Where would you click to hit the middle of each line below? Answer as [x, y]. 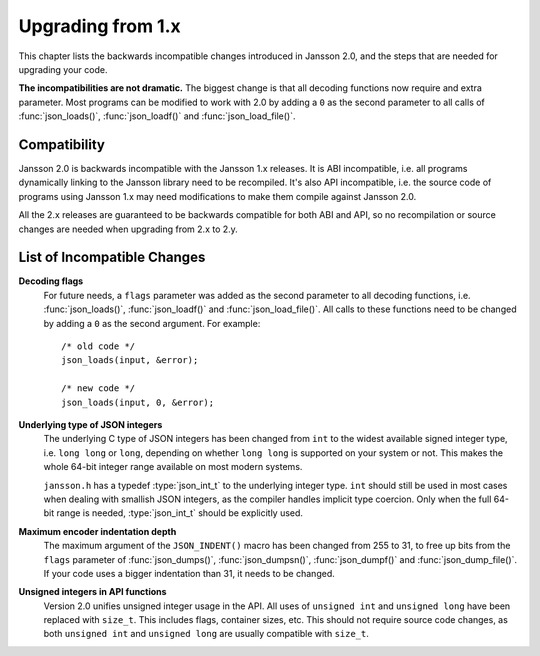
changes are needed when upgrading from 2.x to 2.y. [128, 229]
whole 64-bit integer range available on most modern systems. [173, 467]
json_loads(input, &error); [130, 360]
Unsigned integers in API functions [92, 592]
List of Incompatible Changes [112, 257]
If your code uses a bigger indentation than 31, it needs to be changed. [189, 573]
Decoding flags [51, 281]
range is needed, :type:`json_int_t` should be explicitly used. [180, 513]
